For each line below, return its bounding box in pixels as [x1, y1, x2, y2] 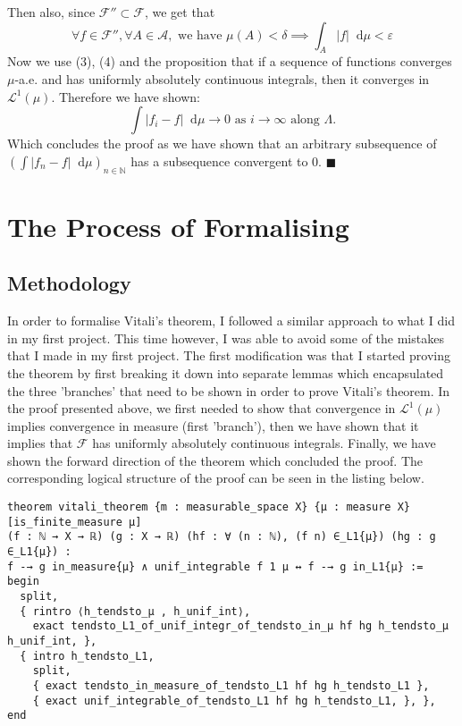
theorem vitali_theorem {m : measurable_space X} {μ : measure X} [7, 501, 411, 514]
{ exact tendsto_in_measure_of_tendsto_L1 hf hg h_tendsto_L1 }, [32, 679, 430, 692]
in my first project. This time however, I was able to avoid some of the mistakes [7, 328, 444, 347]
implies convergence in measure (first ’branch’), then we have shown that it [7, 416, 419, 435]
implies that [7, 434, 73, 452]
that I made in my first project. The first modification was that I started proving [7, 346, 450, 365]
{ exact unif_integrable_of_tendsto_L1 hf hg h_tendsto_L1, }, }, [32, 694, 436, 707]
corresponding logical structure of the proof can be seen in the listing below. [7, 469, 424, 487]
